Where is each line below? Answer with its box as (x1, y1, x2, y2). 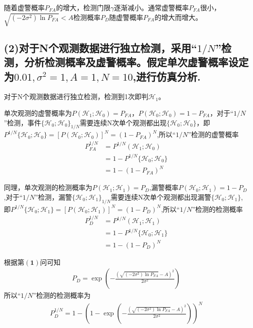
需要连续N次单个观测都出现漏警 (111, 191, 211, 202)
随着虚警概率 (4, 2, 45, 12)
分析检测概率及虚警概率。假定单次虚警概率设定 (24, 54, 249, 69)
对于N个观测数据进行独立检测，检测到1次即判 (4, 91, 149, 102)
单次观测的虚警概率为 (4, 107, 72, 118)
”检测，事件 (4, 117, 41, 127)
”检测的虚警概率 (187, 129, 239, 139)
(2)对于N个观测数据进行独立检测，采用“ (4, 40, 197, 55)
